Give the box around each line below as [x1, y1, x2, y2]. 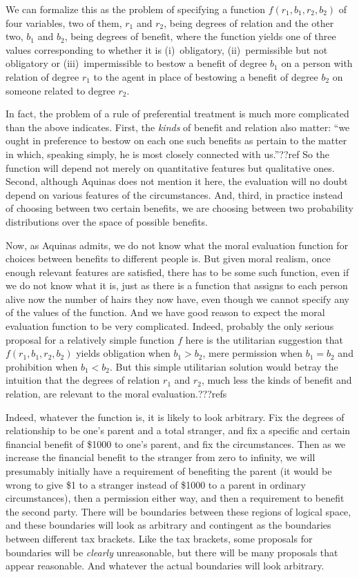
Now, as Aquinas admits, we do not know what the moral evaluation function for [6, 237, 349, 252]
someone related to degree [6, 83, 115, 97]
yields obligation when [76, 346, 171, 360]
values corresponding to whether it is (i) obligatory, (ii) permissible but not [6, 42, 328, 57]
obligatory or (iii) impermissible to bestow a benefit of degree [6, 56, 267, 70]
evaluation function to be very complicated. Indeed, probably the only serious [6, 319, 334, 333]
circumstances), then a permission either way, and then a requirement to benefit [6, 491, 345, 505]
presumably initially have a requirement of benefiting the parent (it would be [6, 464, 332, 478]
